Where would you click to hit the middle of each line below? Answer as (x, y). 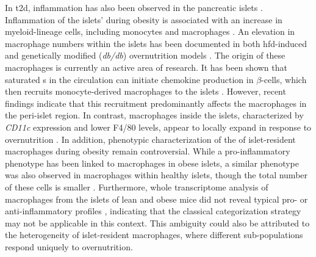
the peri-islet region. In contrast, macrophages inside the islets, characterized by (154, 115)
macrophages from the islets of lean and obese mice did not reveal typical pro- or (156, 199)
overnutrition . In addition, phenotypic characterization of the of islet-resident (150, 139)
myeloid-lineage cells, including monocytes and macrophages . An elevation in (150, 31)
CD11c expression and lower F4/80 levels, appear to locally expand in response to (158, 127)
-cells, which (284, 79)
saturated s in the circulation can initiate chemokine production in (129, 79)
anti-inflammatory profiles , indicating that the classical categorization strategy (153, 211)
